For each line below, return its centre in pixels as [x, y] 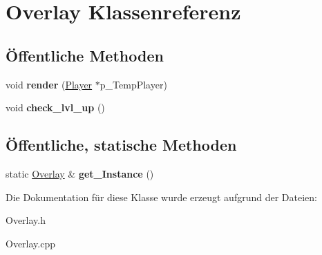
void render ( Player [49, 84]
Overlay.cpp [31, 243]
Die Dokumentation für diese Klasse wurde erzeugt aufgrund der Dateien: [161, 197]
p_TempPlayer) [133, 84]
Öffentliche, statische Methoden [121, 145]
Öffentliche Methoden [85, 55]
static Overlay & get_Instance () [80, 173]
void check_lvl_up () [55, 107]
